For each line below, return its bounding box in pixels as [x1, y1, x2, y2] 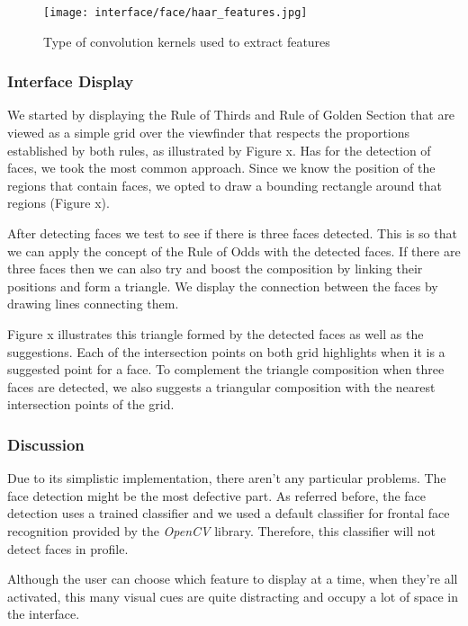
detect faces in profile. [7, 539, 129, 558]
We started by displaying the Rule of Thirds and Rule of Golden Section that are [7, 105, 455, 124]
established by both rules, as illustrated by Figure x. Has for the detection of [7, 140, 431, 159]
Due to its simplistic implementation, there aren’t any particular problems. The [7, 469, 446, 487]
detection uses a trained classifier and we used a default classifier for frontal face [7, 504, 450, 523]
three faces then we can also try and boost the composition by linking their [7, 259, 423, 278]
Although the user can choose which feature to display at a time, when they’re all [7, 569, 458, 588]
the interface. [7, 604, 80, 623]
